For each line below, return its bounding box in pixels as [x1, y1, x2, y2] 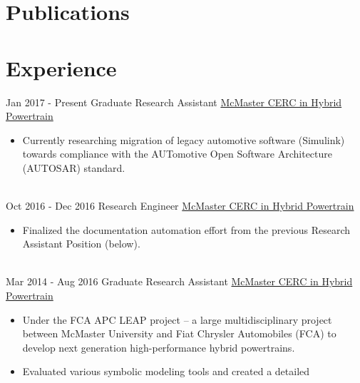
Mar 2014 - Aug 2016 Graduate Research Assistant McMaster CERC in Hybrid [6, 274, 353, 289]
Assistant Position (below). [22, 236, 140, 251]
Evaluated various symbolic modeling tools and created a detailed [22, 364, 310, 379]
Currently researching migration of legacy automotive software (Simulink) [22, 132, 345, 147]
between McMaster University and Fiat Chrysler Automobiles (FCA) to [22, 326, 336, 341]
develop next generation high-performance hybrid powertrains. [22, 339, 295, 354]
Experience [6, 53, 117, 82]
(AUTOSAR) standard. [22, 160, 125, 175]
